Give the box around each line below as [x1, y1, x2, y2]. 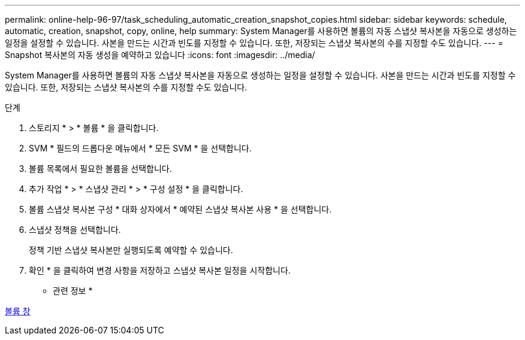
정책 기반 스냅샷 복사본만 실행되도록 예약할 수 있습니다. [29, 245, 233, 255]
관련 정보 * [53, 286, 93, 296]
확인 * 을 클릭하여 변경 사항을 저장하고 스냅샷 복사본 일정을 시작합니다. [29, 265, 291, 275]
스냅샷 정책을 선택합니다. [29, 224, 121, 235]
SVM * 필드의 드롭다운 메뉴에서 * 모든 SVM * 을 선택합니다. [29, 143, 252, 153]
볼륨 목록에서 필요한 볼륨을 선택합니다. [29, 163, 172, 174]
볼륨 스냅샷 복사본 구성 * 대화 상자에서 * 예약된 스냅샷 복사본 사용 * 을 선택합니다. [29, 204, 332, 214]
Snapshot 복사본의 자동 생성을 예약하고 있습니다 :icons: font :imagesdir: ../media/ [5, 50, 315, 60]
